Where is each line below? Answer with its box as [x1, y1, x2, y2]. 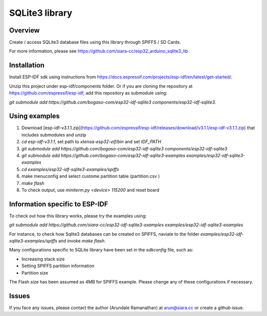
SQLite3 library [9, 7, 73, 18]
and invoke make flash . [58, 238, 106, 244]
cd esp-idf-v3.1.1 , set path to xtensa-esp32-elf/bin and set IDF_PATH [21, 139, 162, 145]
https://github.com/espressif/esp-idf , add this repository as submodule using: [9, 90, 168, 96]
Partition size [21, 270, 48, 276]
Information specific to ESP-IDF [9, 200, 108, 208]
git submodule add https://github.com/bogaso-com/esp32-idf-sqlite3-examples [21, 153, 185, 158]
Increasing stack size [21, 256, 65, 262]
